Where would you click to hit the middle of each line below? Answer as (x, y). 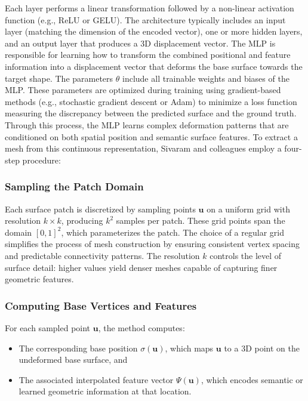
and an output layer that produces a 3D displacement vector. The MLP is (140, 43)
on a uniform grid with (248, 209)
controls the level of (246, 255)
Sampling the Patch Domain (74, 186)
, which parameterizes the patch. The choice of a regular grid (173, 232)
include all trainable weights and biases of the (206, 78)
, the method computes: (141, 327)
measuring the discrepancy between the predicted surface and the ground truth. (151, 113)
